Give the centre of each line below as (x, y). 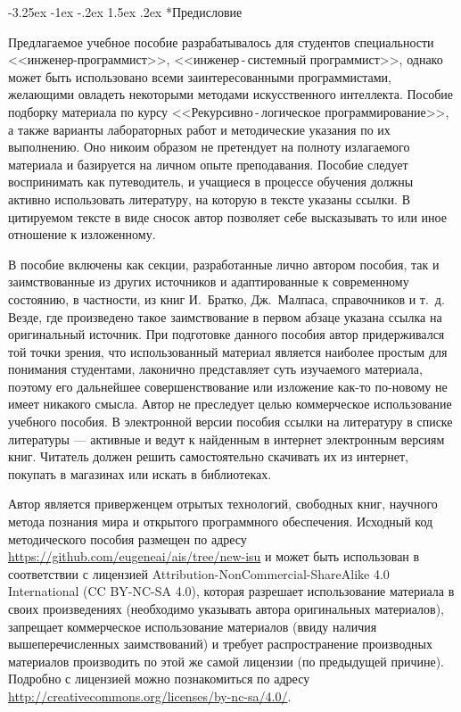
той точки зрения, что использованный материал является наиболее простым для (228, 351)
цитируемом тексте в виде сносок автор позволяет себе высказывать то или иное (227, 216)
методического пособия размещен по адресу (128, 538)
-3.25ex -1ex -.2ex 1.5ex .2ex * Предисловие (125, 12)
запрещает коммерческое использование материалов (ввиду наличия (193, 626)
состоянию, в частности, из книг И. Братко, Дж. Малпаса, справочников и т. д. (226, 298)
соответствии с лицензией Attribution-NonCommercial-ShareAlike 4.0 (199, 573)
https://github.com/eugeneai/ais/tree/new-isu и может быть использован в (214, 556)
